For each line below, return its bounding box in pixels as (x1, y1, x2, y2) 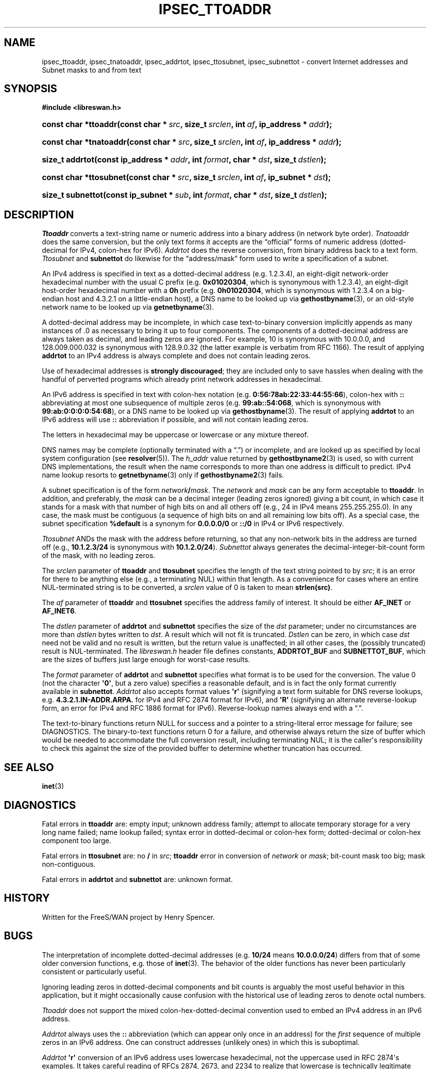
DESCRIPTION (4, 208, 74, 221)
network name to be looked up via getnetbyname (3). (42, 303, 214, 312)
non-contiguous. (42, 859, 96, 868)
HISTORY (4, 892, 50, 905)
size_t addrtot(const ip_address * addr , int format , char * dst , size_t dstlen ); (42, 155, 326, 165)
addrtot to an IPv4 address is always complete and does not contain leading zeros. (42, 351, 311, 360)
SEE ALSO (4, 761, 54, 774)
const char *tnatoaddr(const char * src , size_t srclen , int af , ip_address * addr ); (42, 137, 342, 147)
